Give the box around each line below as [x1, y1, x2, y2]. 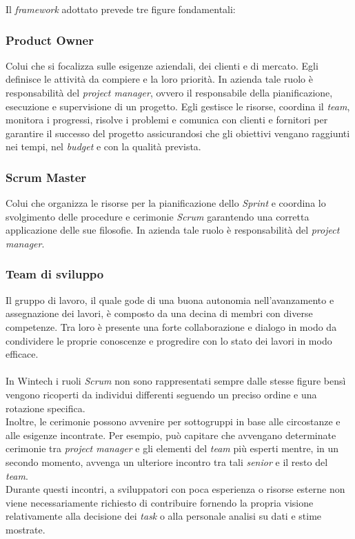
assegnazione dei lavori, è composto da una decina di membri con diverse [6, 306, 313, 321]
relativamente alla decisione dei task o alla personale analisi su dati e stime [6, 509, 322, 523]
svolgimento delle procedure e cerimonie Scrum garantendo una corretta [6, 209, 310, 223]
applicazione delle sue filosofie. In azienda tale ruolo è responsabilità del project [6, 223, 340, 237]
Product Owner [6, 31, 94, 48]
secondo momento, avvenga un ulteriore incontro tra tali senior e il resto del [6, 454, 328, 469]
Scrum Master [6, 168, 87, 185]
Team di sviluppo [6, 265, 104, 283]
